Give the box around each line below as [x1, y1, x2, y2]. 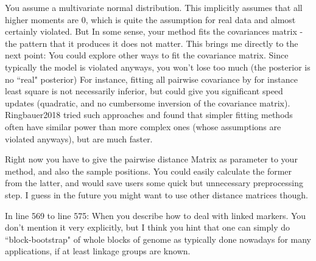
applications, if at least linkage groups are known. [5, 245, 191, 257]
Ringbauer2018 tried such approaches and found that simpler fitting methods [5, 108, 293, 121]
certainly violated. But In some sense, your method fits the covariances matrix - [5, 25, 303, 38]
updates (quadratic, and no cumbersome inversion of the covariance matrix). [5, 96, 290, 109]
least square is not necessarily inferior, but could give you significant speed [5, 85, 283, 97]
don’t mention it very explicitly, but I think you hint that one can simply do [5, 221, 290, 234]
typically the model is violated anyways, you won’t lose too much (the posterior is [5, 60, 311, 73]
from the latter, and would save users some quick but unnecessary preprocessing [5, 176, 304, 189]
